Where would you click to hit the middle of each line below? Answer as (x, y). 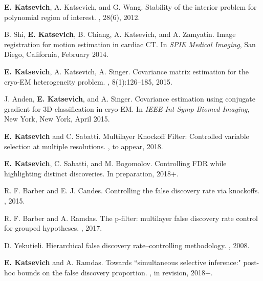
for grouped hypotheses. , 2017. (53, 228)
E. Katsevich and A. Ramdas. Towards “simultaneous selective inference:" (123, 262)
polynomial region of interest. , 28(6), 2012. (72, 17)
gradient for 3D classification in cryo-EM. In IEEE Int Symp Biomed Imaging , (127, 108)
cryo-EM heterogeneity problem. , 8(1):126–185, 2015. (88, 81)
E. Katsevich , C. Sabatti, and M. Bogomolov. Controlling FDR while (115, 163)
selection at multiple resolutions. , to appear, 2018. (84, 146)
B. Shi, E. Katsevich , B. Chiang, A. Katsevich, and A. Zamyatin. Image (120, 34)
